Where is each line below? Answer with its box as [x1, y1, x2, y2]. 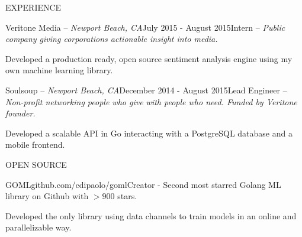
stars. [117, 190, 137, 202]
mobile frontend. [5, 138, 65, 151]
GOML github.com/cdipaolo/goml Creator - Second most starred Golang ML [5, 178, 281, 190]
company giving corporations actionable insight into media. [5, 33, 218, 45]
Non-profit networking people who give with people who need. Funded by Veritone [5, 95, 297, 108]
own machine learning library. [5, 64, 113, 76]
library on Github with [5, 190, 89, 202]
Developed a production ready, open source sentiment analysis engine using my [5, 52, 293, 64]
